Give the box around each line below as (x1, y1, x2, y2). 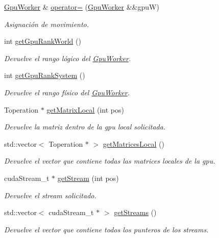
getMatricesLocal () (103, 138, 164, 149)
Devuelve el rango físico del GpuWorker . (4, 87, 130, 97)
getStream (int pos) (57, 172, 119, 183)
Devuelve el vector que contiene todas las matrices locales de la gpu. (4, 155, 215, 166)
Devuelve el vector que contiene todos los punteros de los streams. (4, 224, 209, 234)
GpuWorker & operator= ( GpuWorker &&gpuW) (4, 2, 159, 12)
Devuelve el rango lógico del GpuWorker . (4, 52, 131, 63)
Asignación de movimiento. (4, 18, 89, 29)
